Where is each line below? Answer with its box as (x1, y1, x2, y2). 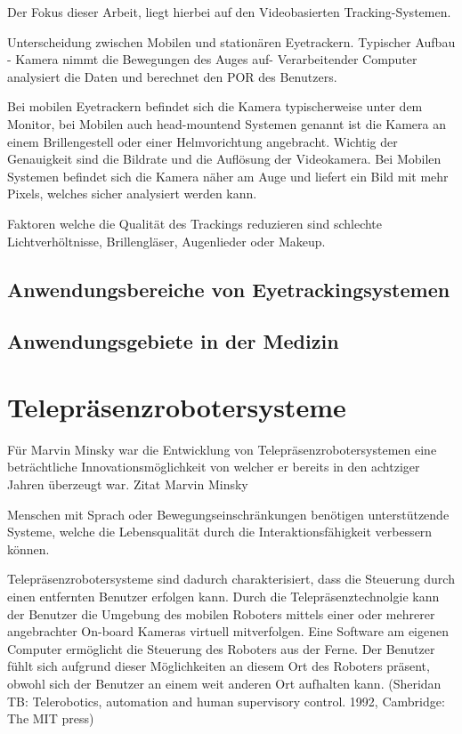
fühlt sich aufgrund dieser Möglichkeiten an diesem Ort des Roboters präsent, (7, 657, 430, 675)
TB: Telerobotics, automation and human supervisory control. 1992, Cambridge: (7, 691, 445, 710)
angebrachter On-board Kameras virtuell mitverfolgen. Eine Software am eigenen (7, 622, 450, 641)
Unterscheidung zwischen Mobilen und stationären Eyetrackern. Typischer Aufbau (7, 32, 456, 51)
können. (7, 539, 50, 558)
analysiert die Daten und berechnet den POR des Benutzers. (7, 67, 337, 85)
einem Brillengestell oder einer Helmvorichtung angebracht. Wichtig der (7, 132, 398, 150)
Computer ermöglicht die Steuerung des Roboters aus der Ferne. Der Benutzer (7, 639, 435, 657)
